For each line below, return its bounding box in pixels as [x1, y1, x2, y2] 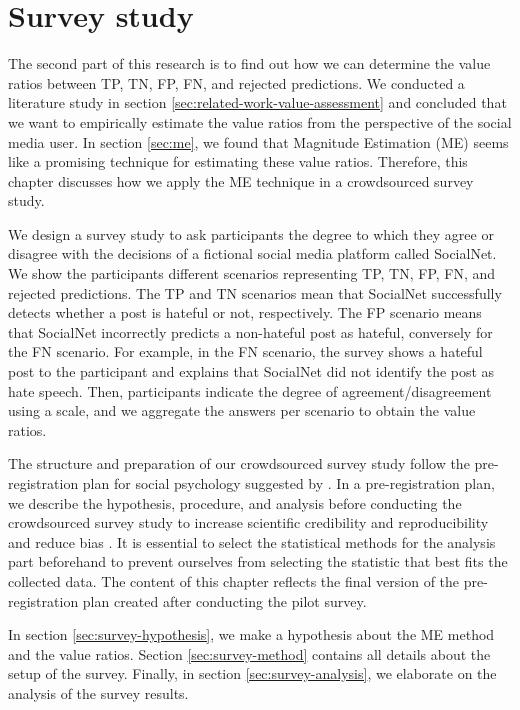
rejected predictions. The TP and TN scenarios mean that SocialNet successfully [8, 282, 502, 303]
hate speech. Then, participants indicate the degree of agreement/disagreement [8, 380, 492, 401]
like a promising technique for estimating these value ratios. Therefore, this [8, 151, 468, 172]
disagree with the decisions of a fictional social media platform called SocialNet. [8, 243, 497, 264]
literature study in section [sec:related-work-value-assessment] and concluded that [8, 92, 507, 113]
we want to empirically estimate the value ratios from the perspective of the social [8, 111, 512, 132]
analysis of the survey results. [8, 682, 189, 703]
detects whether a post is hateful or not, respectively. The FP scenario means [8, 302, 482, 323]
